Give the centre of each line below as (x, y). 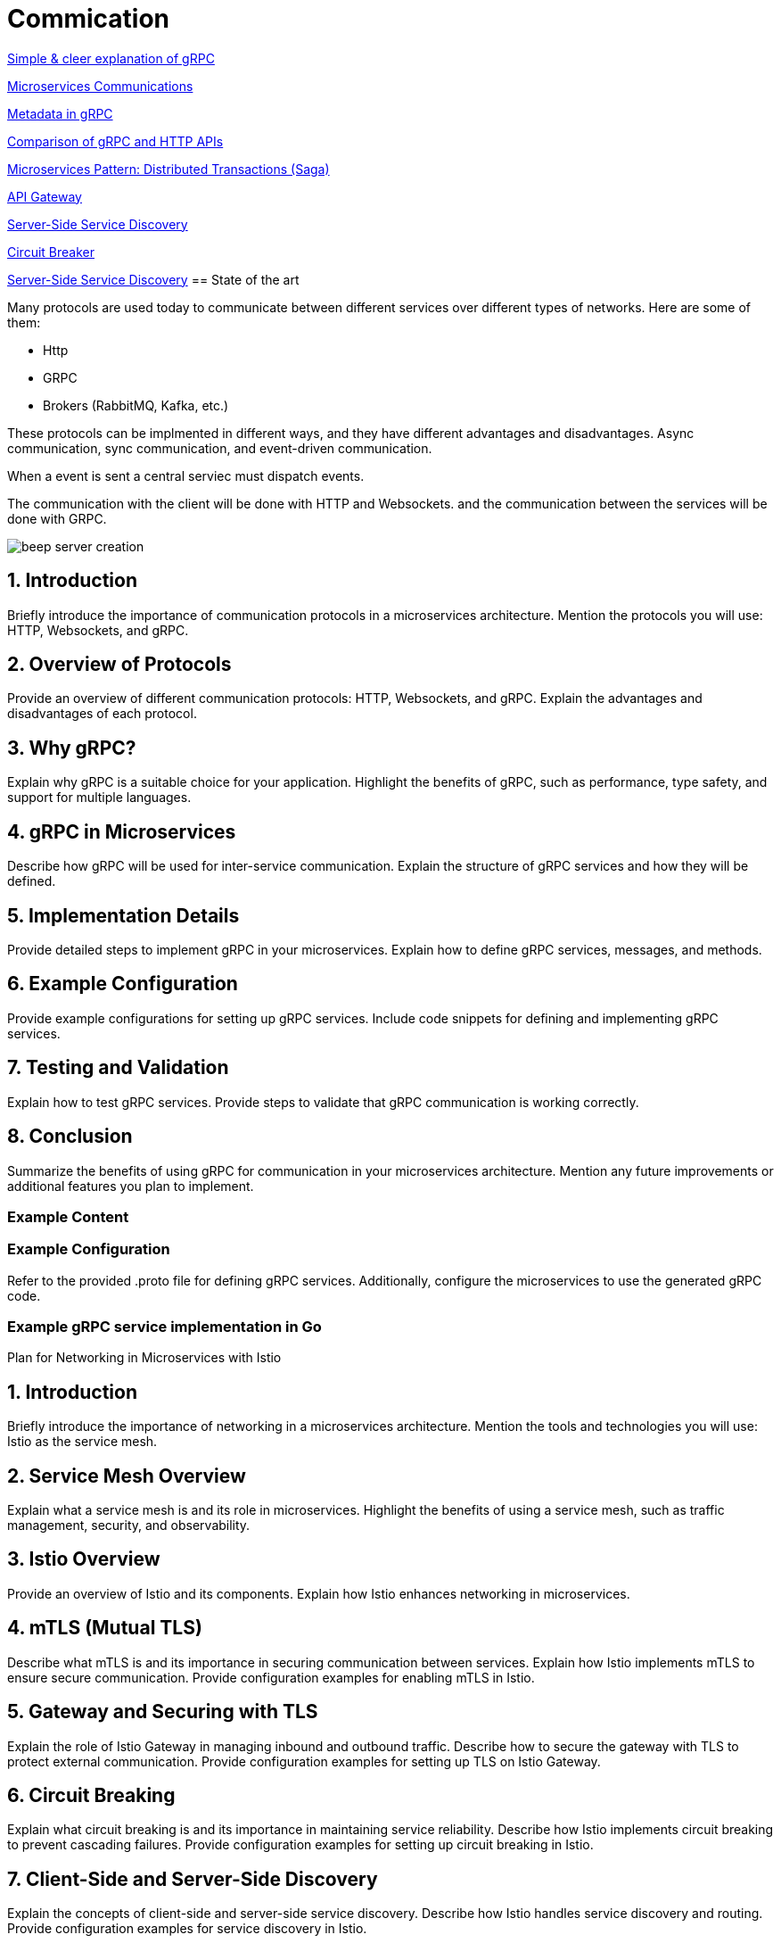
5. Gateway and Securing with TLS (163, 1712)
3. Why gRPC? (72, 748)
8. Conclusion (70, 1137)
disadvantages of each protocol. (102, 714)
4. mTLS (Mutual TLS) (105, 1628)
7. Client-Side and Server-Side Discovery (193, 1879)
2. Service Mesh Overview (127, 1476)
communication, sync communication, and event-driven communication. (220, 448)
